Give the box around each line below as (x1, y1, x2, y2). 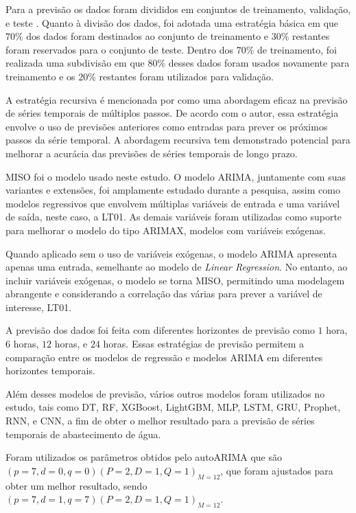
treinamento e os (5, 69, 75, 83)
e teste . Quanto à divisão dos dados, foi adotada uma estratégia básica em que (5, 15, 339, 30)
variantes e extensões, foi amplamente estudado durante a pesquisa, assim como (5, 183, 340, 197)
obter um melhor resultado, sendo (5, 478, 147, 492)
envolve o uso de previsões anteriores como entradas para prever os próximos (5, 119, 328, 133)
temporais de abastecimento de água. (5, 426, 161, 441)
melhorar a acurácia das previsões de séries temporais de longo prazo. (5, 146, 298, 160)
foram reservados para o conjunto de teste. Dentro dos (5, 42, 234, 56)
